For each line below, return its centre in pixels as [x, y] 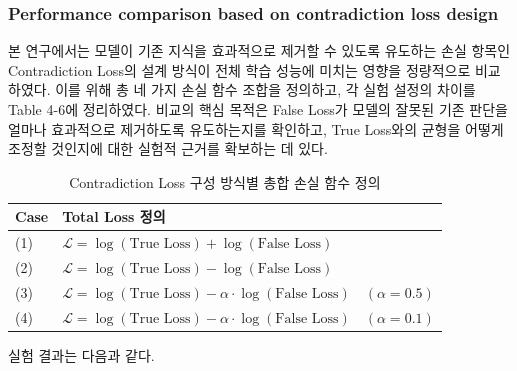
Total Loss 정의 [114, 216]
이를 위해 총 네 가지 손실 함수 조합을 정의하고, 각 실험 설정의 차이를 [265, 89]
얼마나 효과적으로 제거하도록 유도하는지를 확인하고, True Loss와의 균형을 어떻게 [256, 128]
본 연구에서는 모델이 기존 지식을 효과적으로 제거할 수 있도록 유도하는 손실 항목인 [259, 50]
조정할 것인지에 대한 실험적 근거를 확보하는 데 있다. [168, 148]
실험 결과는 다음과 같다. [81, 354]
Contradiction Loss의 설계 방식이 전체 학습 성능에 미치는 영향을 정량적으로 [239, 69]
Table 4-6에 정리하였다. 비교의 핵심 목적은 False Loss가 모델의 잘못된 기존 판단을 [258, 109]
